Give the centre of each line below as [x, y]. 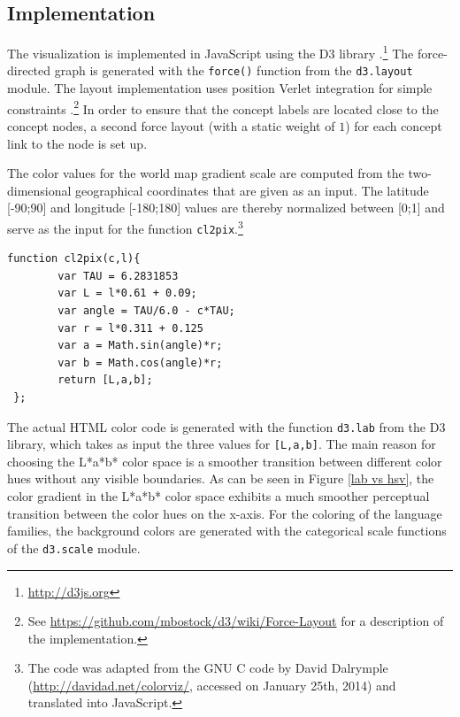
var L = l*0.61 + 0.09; [127, 293]
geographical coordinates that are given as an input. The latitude [252, 190]
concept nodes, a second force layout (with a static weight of [171, 125]
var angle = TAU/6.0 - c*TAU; [146, 311]
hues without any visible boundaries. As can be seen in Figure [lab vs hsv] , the [221, 478]
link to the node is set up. [77, 143]
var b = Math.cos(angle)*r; [140, 362]
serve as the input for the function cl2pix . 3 [125, 227]
